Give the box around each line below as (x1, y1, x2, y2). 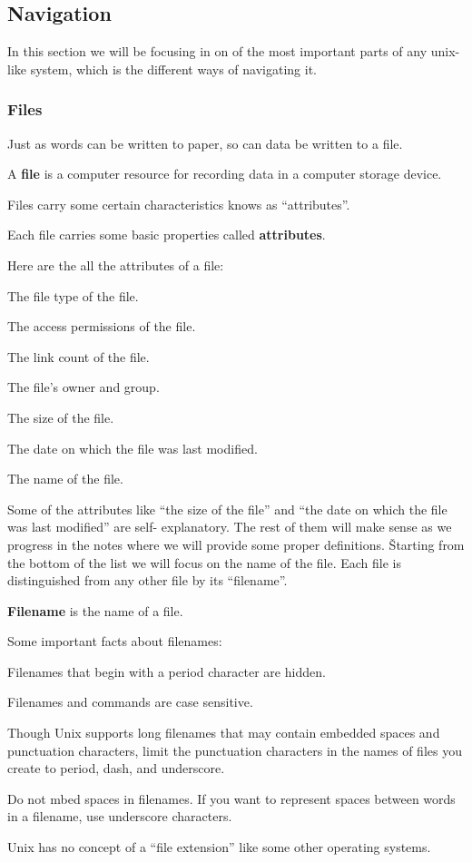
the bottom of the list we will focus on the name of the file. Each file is (7, 553, 401, 572)
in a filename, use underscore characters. (7, 807, 232, 826)
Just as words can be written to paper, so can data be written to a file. (7, 133, 403, 152)
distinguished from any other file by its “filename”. (7, 571, 288, 590)
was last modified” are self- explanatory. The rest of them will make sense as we (7, 517, 452, 536)
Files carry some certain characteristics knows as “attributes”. (7, 194, 350, 213)
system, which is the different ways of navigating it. (30, 59, 317, 78)
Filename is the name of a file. (7, 601, 183, 620)
